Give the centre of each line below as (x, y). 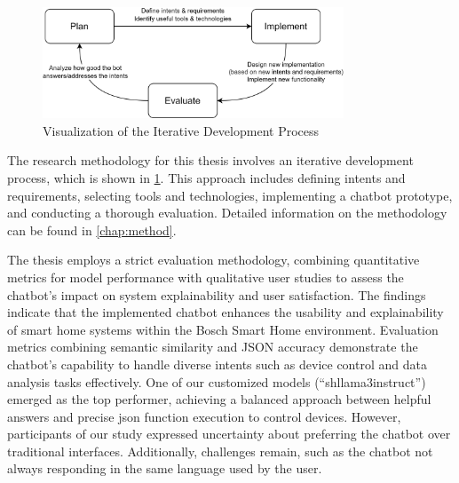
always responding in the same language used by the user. (165, 468)
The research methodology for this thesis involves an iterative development (210, 160)
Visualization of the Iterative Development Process (181, 130)
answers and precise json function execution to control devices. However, (204, 416)
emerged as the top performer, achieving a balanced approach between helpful (219, 399)
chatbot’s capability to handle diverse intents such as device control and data (217, 364)
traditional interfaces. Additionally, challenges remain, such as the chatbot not (220, 451)
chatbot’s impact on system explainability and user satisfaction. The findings (217, 294)
